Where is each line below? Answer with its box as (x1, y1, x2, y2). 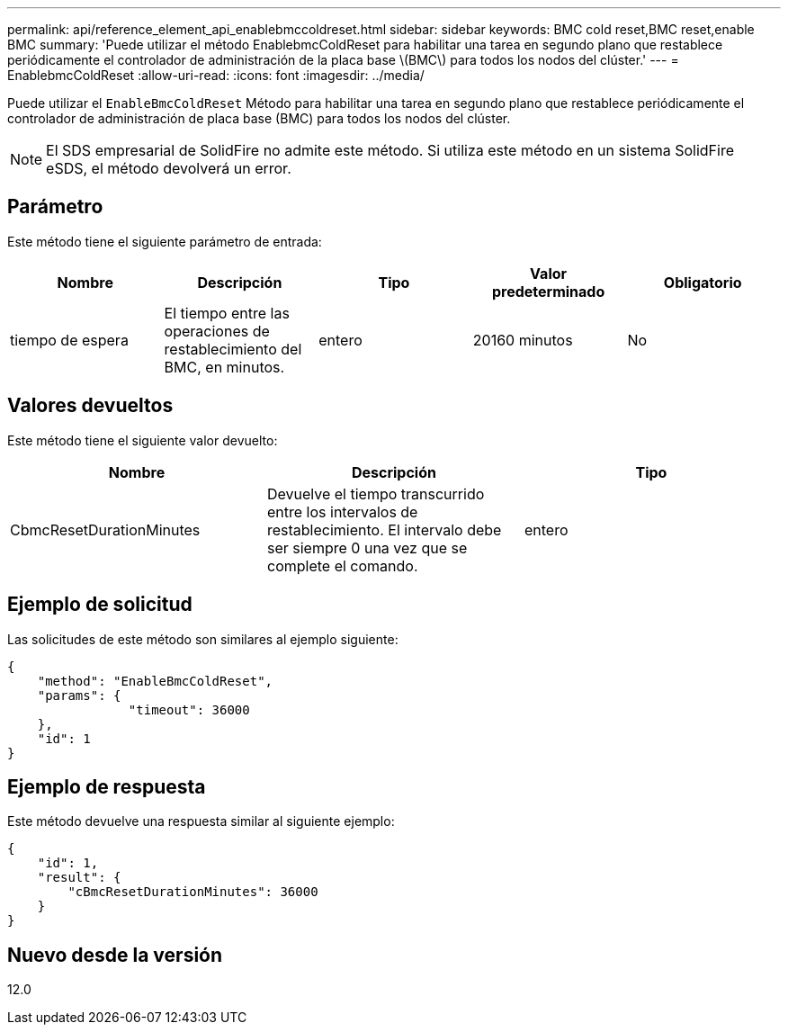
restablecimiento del (164, 339, 302, 358)
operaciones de (164, 321, 270, 340)
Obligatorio (663, 273, 742, 292)
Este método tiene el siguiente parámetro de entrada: (7, 233, 322, 249)
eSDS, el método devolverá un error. (46, 159, 291, 177)
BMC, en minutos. (164, 357, 285, 376)
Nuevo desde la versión (7, 943, 223, 966)
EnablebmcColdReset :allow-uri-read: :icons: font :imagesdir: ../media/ (7, 67, 425, 83)
